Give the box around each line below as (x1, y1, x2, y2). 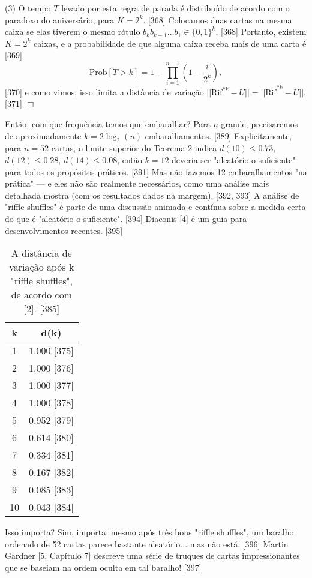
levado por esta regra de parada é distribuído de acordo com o (61, 2, 290, 14)
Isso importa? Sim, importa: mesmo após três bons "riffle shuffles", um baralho (5, 526, 294, 538)
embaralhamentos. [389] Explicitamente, (145, 129, 292, 142)
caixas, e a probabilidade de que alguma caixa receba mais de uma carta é (34, 37, 307, 49)
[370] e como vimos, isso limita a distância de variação (5, 85, 204, 98)
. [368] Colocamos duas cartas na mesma (143, 13, 292, 26)
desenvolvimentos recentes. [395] (5, 224, 123, 236)
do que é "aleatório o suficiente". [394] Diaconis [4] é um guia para (5, 212, 247, 224)
